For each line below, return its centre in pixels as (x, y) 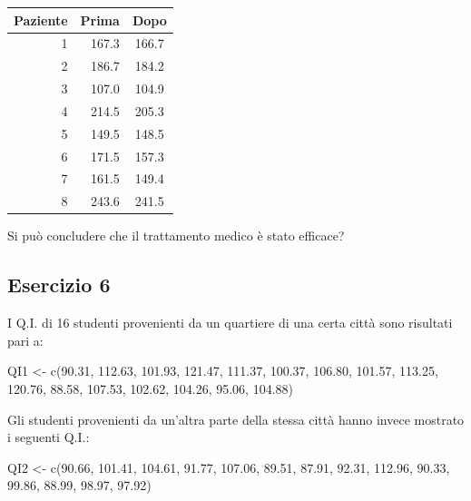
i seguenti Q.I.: (49, 437)
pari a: (25, 340)
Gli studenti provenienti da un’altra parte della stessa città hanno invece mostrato (236, 419)
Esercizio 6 (59, 285)
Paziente (41, 20)
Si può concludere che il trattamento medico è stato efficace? (176, 236)
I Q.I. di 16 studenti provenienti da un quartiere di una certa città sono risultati (230, 323)
